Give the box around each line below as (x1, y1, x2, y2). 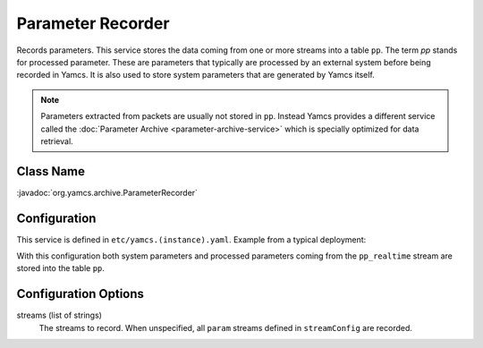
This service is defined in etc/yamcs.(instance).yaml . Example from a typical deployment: (16, 233, 367, 245)
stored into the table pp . (16, 263, 105, 274)
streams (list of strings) (16, 310, 103, 321)
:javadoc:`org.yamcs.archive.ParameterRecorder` (16, 187, 199, 198)
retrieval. (40, 135, 73, 147)
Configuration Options (16, 286, 145, 301)
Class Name (16, 164, 85, 179)
